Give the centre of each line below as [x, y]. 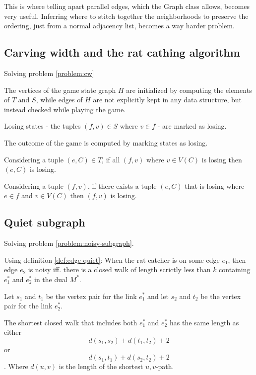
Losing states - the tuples [42, 126]
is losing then [222, 159]
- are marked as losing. [192, 126]
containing [235, 269]
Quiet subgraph [45, 222]
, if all [111, 159]
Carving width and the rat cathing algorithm [122, 52]
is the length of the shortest [101, 366]
